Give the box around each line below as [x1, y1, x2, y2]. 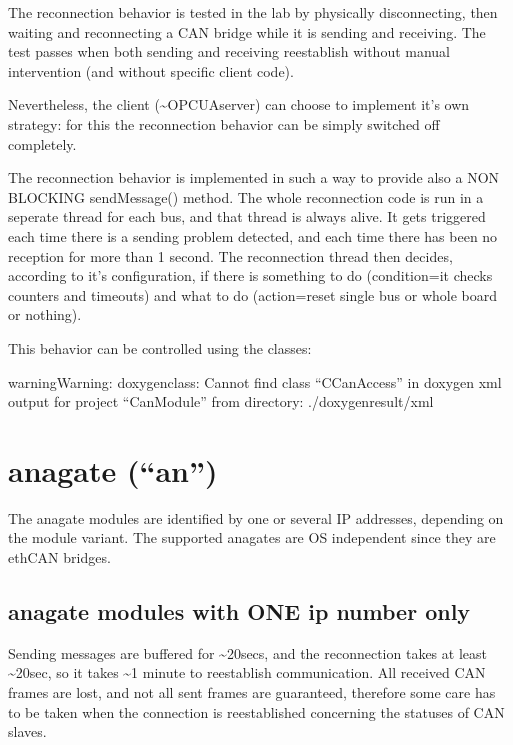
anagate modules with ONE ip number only [8, 595, 471, 626]
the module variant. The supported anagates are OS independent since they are [8, 527, 496, 548]
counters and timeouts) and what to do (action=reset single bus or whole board [8, 284, 497, 305]
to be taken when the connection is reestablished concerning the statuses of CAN [8, 701, 505, 722]
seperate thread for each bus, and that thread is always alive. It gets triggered [8, 206, 486, 227]
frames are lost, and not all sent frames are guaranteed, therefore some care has [8, 681, 496, 702]
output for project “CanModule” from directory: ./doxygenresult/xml [8, 391, 434, 412]
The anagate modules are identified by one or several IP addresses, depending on [8, 507, 504, 528]
